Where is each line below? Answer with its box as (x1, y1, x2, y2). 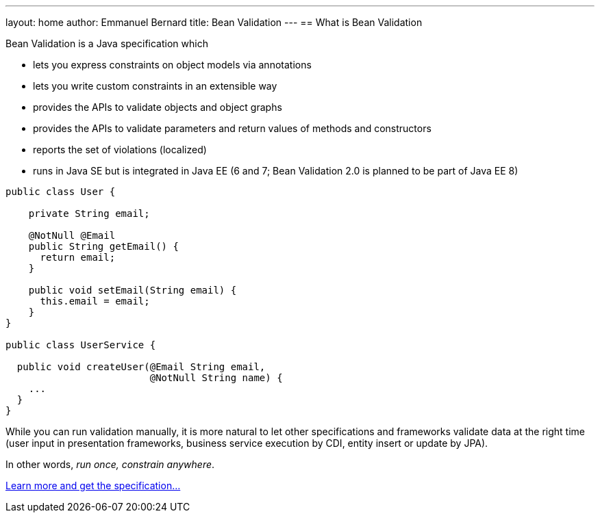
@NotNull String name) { (149, 372, 283, 383)
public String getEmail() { (28, 241, 179, 252)
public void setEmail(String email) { (28, 285, 237, 296)
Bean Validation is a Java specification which (5, 38, 208, 49)
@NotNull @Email (28, 230, 116, 241)
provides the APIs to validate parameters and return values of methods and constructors (33, 122, 432, 134)
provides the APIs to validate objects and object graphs (33, 101, 282, 113)
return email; (40, 252, 116, 263)
